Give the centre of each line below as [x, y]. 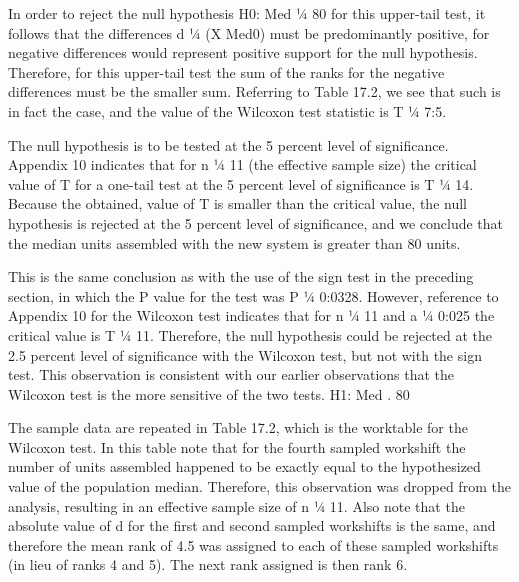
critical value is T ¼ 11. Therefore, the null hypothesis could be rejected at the [250, 334]
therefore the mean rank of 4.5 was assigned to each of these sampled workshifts [253, 544]
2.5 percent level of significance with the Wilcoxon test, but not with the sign [245, 354]
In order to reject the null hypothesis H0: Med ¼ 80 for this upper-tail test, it [247, 13]
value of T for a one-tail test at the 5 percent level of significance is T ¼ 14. [241, 183]
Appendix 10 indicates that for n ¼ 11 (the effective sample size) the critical [242, 164]
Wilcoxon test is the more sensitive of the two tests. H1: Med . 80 [209, 393]
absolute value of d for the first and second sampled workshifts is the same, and [252, 525]
